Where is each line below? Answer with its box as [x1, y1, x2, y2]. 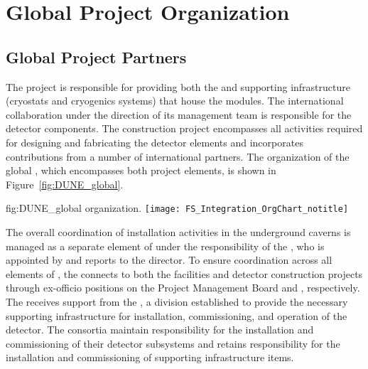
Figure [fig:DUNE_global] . [6, 176, 124, 191]
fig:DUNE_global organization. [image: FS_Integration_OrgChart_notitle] [6, 200, 349, 215]
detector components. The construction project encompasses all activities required [6, 121, 363, 136]
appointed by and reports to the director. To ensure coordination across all [6, 252, 332, 267]
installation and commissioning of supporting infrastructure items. [6, 350, 294, 365]
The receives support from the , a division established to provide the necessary [6, 294, 348, 309]
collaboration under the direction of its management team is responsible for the [6, 107, 352, 122]
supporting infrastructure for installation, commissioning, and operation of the [6, 308, 347, 323]
